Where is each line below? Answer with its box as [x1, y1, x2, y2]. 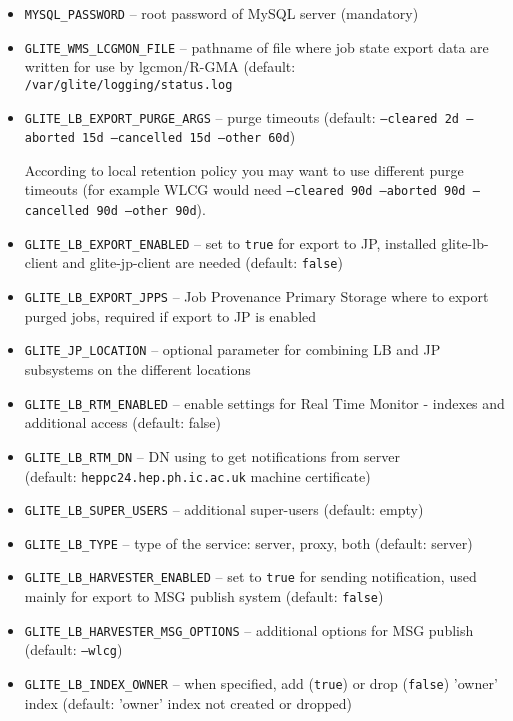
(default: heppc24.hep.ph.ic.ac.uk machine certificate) [24, 465, 371, 486]
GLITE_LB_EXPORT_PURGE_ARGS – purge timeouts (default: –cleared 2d [24, 106, 459, 127]
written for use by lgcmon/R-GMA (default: [24, 56, 296, 77]
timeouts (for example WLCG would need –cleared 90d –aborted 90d [24, 179, 466, 200]
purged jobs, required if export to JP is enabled [24, 305, 317, 326]
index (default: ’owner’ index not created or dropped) [24, 692, 353, 713]
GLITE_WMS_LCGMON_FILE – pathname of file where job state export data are [24, 36, 489, 57]
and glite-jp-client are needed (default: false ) [62, 252, 343, 273]
